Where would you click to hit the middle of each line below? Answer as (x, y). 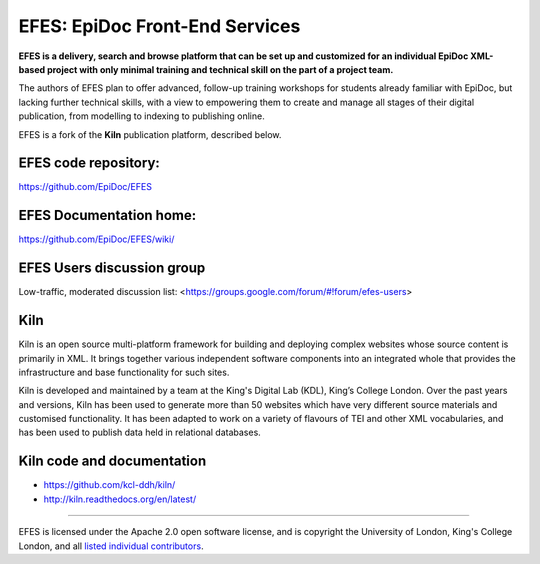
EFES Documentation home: (107, 215)
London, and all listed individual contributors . (111, 546)
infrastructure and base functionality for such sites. (124, 372)
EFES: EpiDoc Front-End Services (159, 26)
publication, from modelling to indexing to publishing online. (141, 116)
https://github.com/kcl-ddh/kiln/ (109, 485)
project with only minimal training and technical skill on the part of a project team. (220, 69)
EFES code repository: (89, 163)
